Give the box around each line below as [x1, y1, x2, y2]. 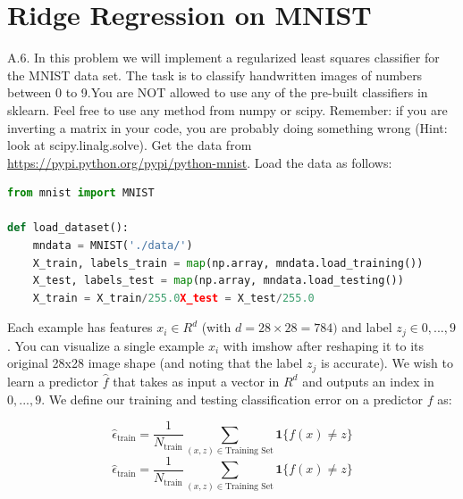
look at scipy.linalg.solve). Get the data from [7, 136, 252, 154]
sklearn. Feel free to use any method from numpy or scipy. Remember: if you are [7, 100, 448, 119]
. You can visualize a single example [7, 336, 205, 354]
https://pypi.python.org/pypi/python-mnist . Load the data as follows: [7, 153, 392, 171]
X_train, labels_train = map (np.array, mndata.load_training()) [32, 256, 424, 270]
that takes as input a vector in [113, 371, 280, 390]
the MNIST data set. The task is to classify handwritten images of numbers [7, 65, 423, 84]
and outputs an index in [302, 371, 434, 390]
